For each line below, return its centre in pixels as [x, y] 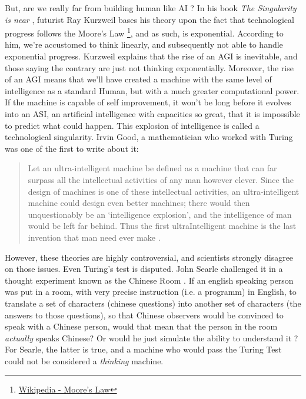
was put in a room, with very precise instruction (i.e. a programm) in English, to [151, 292]
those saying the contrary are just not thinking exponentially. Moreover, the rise [149, 67]
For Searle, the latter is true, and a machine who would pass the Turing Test [143, 349]
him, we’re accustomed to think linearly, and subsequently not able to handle [144, 44]
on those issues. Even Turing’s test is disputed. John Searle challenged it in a [144, 269]
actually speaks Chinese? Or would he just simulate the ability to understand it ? [152, 338]
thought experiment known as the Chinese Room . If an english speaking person [149, 280]
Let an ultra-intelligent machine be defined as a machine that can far [152, 168]
